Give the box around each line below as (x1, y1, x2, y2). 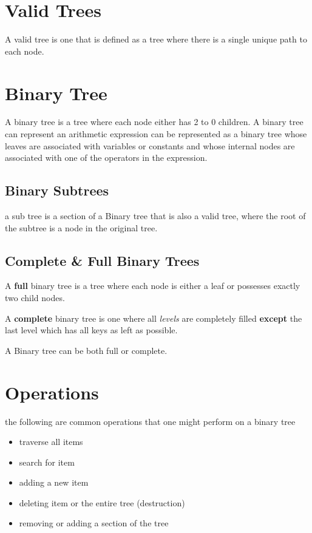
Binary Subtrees (5, 181, 109, 200)
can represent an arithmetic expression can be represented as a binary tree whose (5, 127, 307, 140)
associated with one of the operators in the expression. (5, 151, 208, 164)
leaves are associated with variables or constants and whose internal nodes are (5, 139, 295, 152)
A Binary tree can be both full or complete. (5, 344, 168, 356)
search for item (19, 455, 75, 468)
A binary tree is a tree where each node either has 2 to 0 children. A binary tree (5, 115, 304, 128)
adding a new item (19, 476, 89, 489)
